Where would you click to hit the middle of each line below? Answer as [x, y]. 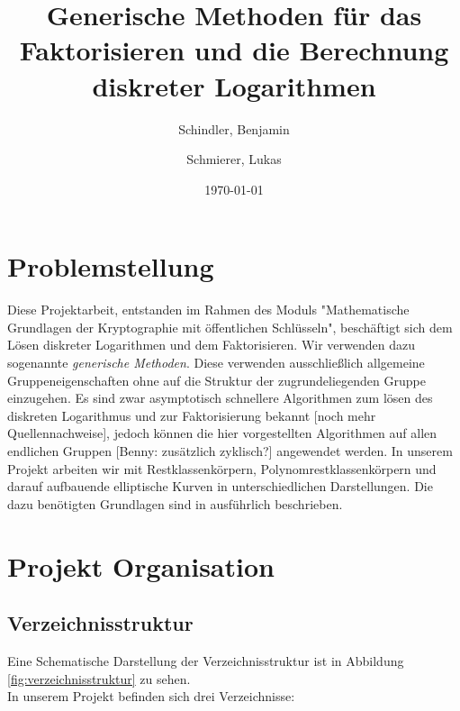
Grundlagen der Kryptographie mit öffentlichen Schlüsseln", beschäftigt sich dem [230, 327]
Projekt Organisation [141, 565]
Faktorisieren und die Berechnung [234, 50]
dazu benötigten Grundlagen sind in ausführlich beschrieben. [175, 503]
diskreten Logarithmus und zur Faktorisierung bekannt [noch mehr [192, 415]
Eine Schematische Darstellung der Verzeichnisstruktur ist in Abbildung [206, 660]
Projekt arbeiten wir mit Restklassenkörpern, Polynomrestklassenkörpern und [222, 468]
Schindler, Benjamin [234, 128]
